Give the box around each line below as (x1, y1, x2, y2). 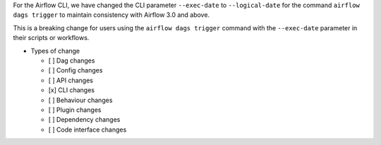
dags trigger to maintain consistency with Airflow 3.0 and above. (13, 11, 210, 19)
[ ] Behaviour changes (48, 96, 113, 104)
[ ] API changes (48, 76, 93, 84)
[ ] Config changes (48, 66, 103, 75)
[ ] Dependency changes (48, 115, 121, 124)
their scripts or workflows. (13, 34, 90, 42)
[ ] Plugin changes (48, 106, 102, 114)
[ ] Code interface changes (48, 125, 127, 134)
